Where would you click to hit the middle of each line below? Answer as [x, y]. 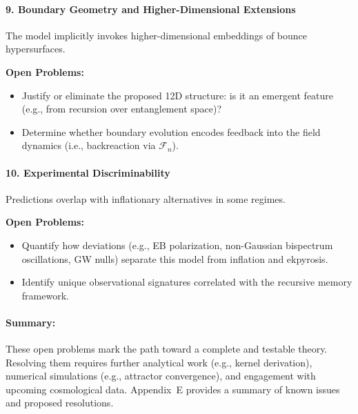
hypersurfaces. [36, 49]
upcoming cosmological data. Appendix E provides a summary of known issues [173, 389]
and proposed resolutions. [60, 403]
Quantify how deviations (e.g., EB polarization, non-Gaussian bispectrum [177, 245]
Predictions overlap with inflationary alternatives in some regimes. [146, 198]
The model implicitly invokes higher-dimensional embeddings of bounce [157, 35]
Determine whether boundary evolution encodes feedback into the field [171, 131]
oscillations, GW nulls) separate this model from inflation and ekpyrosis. [175, 258]
